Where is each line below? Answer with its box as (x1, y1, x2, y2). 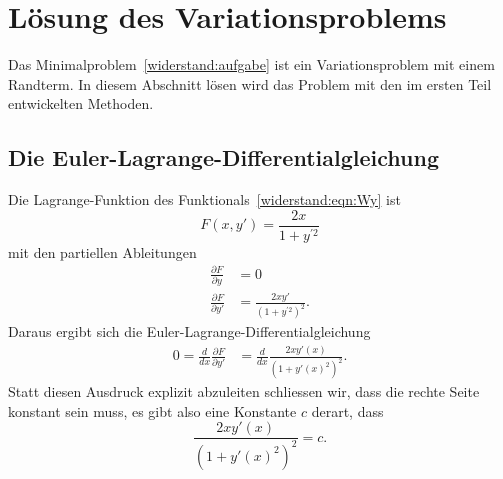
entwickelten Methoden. (8, 93, 154, 114)
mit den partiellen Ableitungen (8, 241, 197, 262)
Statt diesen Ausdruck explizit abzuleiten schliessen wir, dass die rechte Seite (8, 381, 480, 402)
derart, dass (311, 400, 384, 421)
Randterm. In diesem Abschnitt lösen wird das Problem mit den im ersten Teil (8, 73, 492, 94)
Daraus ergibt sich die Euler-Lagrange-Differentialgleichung (8, 321, 371, 342)
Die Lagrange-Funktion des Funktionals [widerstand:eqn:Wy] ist (8, 189, 401, 210)
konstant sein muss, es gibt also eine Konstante (8, 400, 297, 421)
